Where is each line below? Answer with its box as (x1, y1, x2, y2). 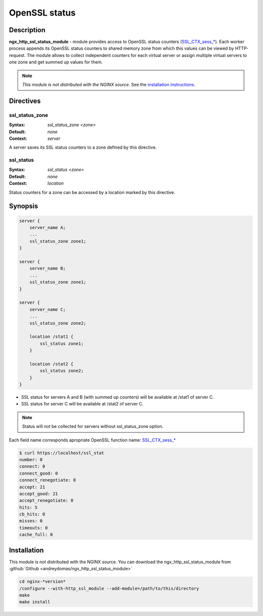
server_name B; (29, 266, 66, 271)
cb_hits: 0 (19, 512, 45, 517)
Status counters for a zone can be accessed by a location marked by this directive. (9, 189, 175, 195)
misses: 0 (19, 518, 43, 524)
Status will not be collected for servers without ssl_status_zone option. (22, 423, 164, 429)
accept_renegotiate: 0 (19, 498, 74, 503)
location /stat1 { (29, 334, 74, 340)
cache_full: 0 (19, 532, 53, 538)
